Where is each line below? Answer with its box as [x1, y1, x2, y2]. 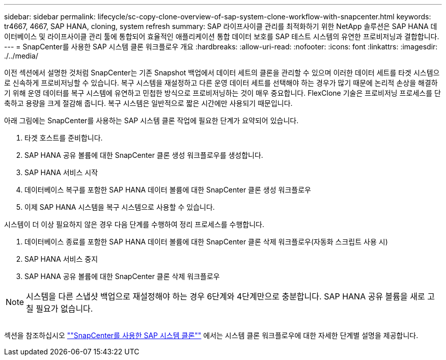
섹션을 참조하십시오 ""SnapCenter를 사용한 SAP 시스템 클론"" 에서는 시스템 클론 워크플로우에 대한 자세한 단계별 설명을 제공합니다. [4, 331, 419, 340]
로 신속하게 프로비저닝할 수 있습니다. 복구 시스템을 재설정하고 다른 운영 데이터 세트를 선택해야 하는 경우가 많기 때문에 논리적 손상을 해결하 [4, 78, 438, 87]
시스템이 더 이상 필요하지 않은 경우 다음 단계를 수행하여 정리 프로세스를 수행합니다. [4, 220, 265, 229]
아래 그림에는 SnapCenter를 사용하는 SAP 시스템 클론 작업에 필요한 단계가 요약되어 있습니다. [4, 116, 299, 125]
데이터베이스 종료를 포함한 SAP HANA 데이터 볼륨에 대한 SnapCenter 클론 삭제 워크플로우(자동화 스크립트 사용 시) [24, 237, 388, 246]
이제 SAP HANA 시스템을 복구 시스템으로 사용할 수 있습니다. [24, 203, 215, 211]
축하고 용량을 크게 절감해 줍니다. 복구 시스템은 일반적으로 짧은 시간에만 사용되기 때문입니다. [4, 99, 293, 107]
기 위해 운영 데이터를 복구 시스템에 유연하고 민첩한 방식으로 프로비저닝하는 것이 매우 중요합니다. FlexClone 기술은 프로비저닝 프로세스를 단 [4, 89, 441, 97]
